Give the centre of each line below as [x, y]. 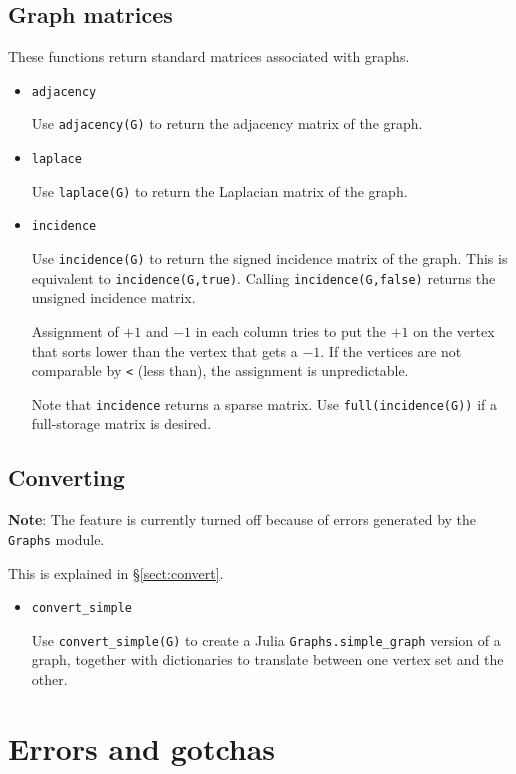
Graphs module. [56, 538]
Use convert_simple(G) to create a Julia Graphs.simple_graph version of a [266, 639]
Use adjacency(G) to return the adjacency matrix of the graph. [227, 123]
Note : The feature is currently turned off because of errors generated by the [242, 519]
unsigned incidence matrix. [113, 297]
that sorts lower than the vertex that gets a [164, 350]
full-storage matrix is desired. [121, 423]
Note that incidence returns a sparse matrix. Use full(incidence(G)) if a [264, 403]
